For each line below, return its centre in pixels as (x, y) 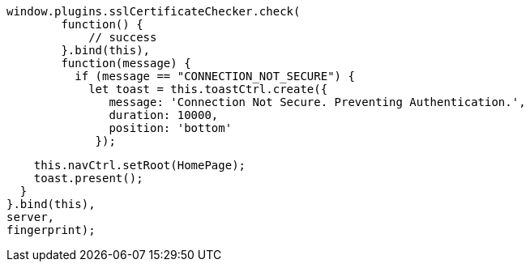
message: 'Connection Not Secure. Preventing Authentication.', (317, 102)
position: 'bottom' (171, 128)
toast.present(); (88, 178)
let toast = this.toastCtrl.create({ (208, 89)
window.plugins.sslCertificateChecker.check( (154, 11)
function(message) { (126, 63)
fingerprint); (51, 230)
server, (31, 217)
